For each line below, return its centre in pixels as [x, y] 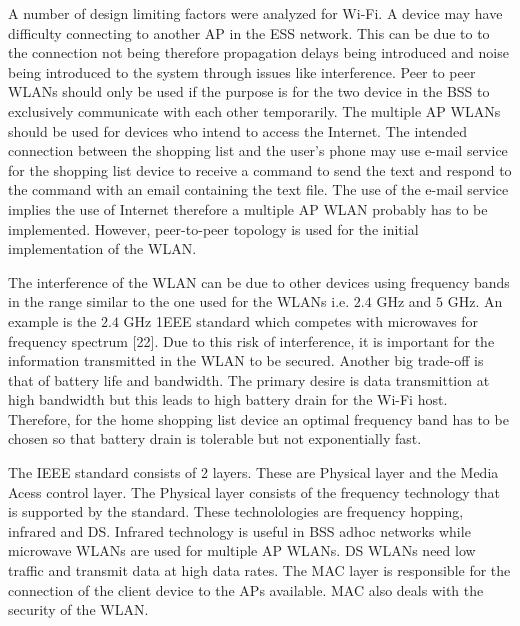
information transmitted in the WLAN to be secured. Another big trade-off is [246, 360]
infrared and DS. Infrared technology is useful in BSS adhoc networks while [239, 530]
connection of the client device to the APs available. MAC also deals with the [246, 589]
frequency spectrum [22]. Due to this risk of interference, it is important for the [251, 340]
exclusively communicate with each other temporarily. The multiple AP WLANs [254, 110]
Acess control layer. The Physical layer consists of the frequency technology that [254, 491]
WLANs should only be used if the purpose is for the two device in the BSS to [249, 91]
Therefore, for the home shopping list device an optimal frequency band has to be [258, 418]
